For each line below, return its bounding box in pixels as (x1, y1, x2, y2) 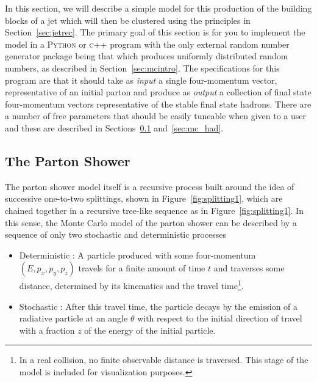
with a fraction (19, 323, 75, 336)
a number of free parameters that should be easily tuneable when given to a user (5, 109, 306, 122)
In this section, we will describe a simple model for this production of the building (5, 2, 312, 14)
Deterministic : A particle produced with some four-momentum (19, 248, 256, 261)
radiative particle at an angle (19, 312, 128, 325)
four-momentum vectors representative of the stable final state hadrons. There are (5, 97, 312, 110)
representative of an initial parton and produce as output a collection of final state (5, 86, 312, 98)
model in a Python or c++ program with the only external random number (5, 37, 290, 50)
